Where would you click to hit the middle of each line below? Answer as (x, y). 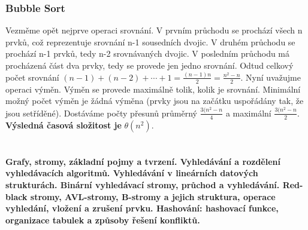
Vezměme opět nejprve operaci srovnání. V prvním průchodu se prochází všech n (154, 30)
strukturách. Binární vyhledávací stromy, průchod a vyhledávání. (143, 184)
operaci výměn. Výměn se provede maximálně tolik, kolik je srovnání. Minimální (153, 89)
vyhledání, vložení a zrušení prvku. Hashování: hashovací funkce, (142, 208)
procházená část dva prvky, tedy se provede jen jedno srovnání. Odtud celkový (150, 65)
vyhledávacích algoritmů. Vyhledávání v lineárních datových (132, 173)
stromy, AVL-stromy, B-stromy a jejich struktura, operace (153, 196)
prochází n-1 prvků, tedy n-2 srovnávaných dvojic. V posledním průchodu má (148, 53)
